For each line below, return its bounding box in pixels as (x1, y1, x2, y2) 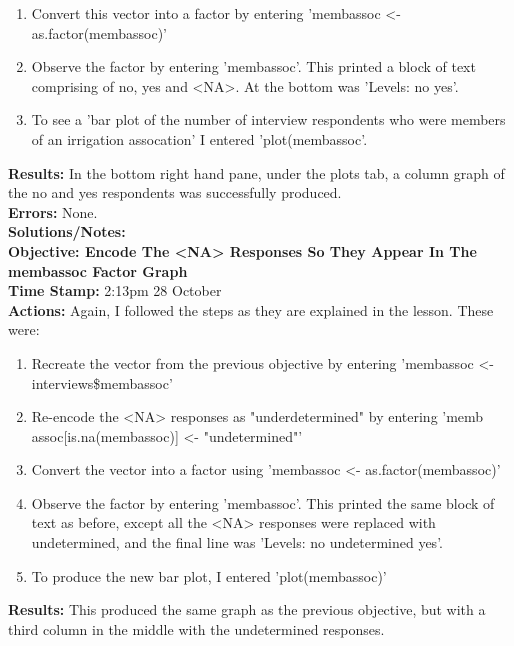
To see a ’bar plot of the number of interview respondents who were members (31, 109, 506, 130)
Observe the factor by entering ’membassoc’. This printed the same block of (31, 492, 495, 513)
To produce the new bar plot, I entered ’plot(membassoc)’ (31, 565, 387, 586)
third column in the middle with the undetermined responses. (8, 618, 385, 639)
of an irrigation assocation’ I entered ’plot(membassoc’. (31, 128, 368, 149)
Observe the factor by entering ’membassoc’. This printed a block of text (31, 56, 476, 77)
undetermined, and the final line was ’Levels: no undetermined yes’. (31, 532, 443, 553)
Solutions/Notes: (8, 221, 126, 242)
